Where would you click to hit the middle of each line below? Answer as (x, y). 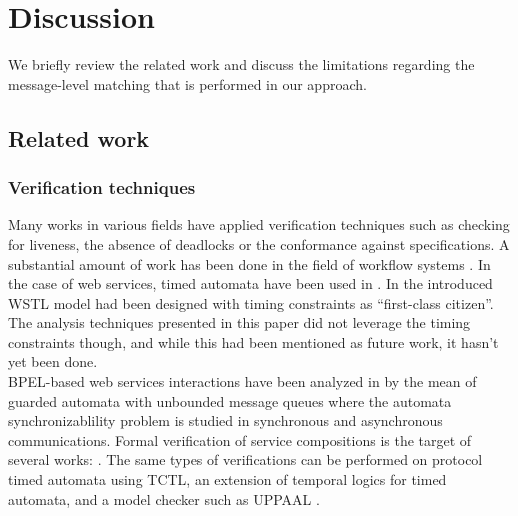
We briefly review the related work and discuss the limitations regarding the (241, 64)
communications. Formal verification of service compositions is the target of (240, 439)
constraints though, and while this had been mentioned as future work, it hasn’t (253, 341)
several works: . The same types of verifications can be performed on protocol (245, 459)
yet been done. (53, 361)
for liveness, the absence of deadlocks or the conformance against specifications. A (259, 243)
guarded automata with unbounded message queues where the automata (230, 400)
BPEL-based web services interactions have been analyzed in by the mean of (242, 381)
